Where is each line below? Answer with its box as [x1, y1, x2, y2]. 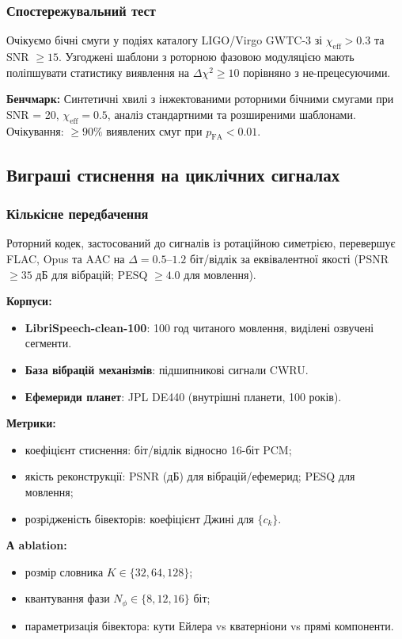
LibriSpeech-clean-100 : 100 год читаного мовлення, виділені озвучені [25, 319, 374, 335]
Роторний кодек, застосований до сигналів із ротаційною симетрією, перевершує [6, 235, 396, 251]
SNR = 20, [6, 105, 59, 122]
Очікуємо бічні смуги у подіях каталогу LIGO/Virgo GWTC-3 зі [6, 32, 323, 48]
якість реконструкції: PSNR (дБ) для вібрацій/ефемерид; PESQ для [25, 468, 355, 484]
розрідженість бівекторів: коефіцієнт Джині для [25, 510, 254, 526]
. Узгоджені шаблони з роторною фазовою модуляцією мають [58, 48, 355, 65]
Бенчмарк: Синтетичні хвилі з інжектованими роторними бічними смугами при [6, 90, 394, 107]
